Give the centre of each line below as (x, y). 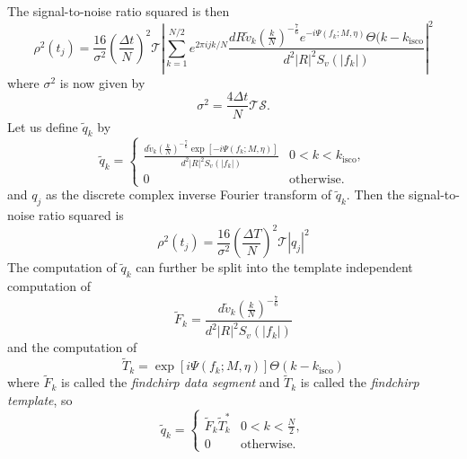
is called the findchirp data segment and (171, 382)
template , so (40, 400)
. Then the (375, 194)
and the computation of (72, 347)
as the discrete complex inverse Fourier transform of (189, 194)
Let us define (43, 126)
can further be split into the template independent (274, 267)
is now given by (102, 82)
